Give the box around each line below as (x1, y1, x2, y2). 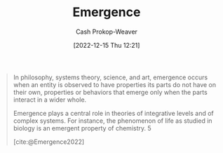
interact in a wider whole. (13, 95, 87, 104)
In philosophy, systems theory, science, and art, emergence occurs (13, 73, 208, 81)
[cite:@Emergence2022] (13, 138, 85, 146)
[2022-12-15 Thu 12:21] (73, 41, 140, 49)
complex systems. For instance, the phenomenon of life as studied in (13, 117, 212, 125)
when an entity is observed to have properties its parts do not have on (13, 80, 217, 88)
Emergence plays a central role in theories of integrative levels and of (13, 109, 215, 117)
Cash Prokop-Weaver (75, 27, 138, 36)
